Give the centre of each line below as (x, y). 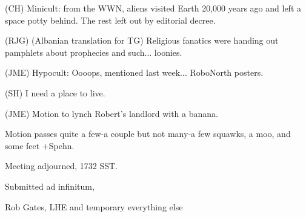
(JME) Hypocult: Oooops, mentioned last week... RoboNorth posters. (134, 72)
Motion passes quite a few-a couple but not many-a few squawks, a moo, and (148, 134)
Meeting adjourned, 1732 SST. (61, 166)
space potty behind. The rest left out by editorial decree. (110, 20)
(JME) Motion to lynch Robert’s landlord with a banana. (111, 113)
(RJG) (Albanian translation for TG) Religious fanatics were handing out (142, 40)
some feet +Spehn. (40, 145)
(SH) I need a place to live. (55, 92)
